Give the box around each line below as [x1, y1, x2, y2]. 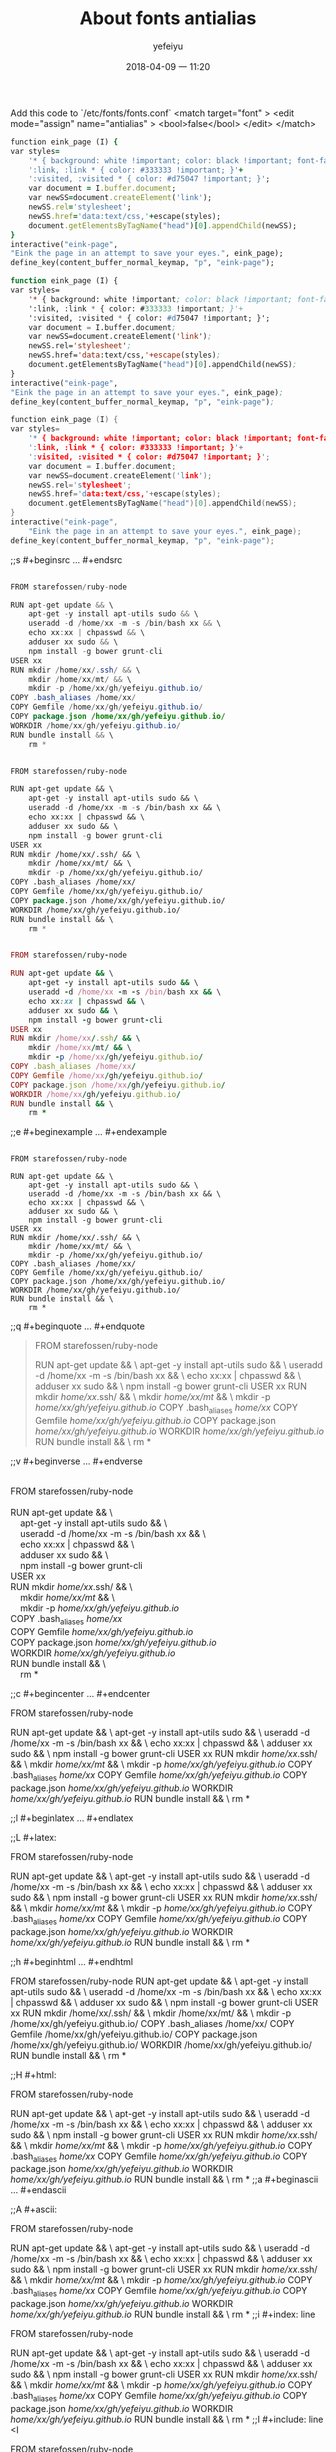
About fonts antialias [79, 7, 257, 30]
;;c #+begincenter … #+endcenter [10, 1687, 151, 1699]
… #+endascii [10, 2184, 67, 2196]
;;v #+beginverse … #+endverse [10, 1455, 143, 1467]
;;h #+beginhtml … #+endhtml [10, 1955, 133, 1967]
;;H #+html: [10, 2068, 57, 2081]
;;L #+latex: [10, 1831, 57, 1843]
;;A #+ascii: [10, 2203, 58, 2216]
